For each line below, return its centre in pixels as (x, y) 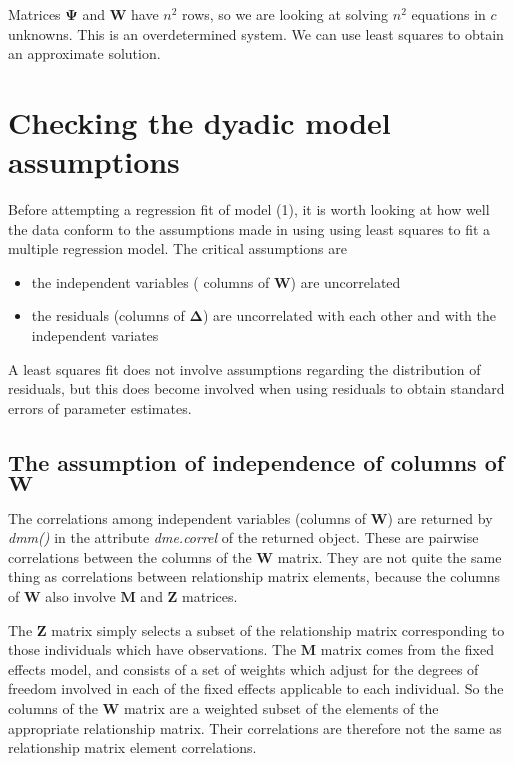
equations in (448, 14)
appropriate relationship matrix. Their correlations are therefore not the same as (255, 727)
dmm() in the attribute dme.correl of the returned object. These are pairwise (243, 537)
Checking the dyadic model (199, 121)
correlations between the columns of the (130, 556)
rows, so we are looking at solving (285, 14)
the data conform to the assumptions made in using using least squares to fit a (249, 228)
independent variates (95, 335)
